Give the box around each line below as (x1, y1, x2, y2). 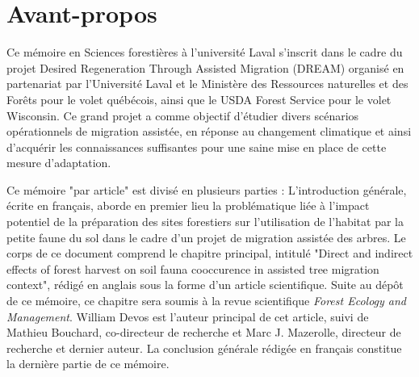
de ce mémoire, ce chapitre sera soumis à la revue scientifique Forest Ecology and (6, 292, 407, 309)
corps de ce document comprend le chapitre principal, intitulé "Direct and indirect (6, 245, 413, 262)
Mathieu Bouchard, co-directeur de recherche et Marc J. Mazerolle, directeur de (6, 324, 401, 341)
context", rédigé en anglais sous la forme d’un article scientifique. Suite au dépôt (6, 276, 404, 293)
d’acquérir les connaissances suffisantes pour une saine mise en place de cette (6, 138, 387, 155)
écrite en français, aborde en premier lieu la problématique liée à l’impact (6, 197, 370, 214)
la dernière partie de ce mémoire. (6, 355, 170, 372)
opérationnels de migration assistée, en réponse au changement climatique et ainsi (6, 123, 412, 140)
